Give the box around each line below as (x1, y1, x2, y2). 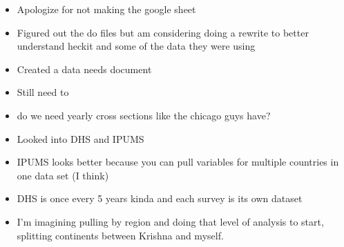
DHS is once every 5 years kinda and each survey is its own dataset (17, 191, 303, 206)
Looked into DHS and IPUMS (17, 131, 144, 146)
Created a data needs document (17, 61, 152, 76)
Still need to (17, 85, 69, 99)
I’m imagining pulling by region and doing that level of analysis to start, (17, 214, 324, 228)
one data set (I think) (17, 168, 109, 182)
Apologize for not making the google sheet (17, 2, 196, 16)
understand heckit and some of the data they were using (17, 39, 256, 53)
